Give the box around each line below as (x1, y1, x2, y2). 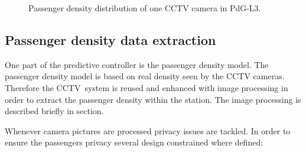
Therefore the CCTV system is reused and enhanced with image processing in (5, 81, 288, 93)
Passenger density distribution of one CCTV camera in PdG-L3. (28, 2, 261, 14)
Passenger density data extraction (5, 30, 216, 48)
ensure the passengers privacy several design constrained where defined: (5, 136, 263, 148)
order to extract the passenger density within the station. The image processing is (5, 93, 301, 105)
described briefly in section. (5, 105, 104, 117)
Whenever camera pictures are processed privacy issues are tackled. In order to (5, 124, 291, 137)
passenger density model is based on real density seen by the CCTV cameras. (5, 70, 285, 82)
